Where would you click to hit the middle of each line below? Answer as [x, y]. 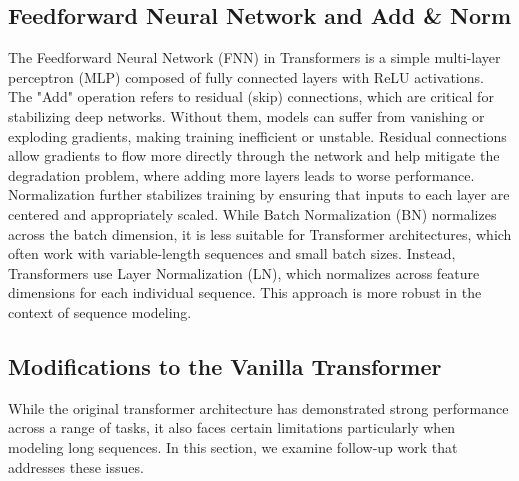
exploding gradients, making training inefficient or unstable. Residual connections [257, 135]
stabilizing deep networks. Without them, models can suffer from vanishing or [246, 115]
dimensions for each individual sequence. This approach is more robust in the [245, 292]
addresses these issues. [76, 466]
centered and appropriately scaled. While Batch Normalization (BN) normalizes [252, 213]
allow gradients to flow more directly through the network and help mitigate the [254, 155]
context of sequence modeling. [100, 311]
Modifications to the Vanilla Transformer [225, 365]
